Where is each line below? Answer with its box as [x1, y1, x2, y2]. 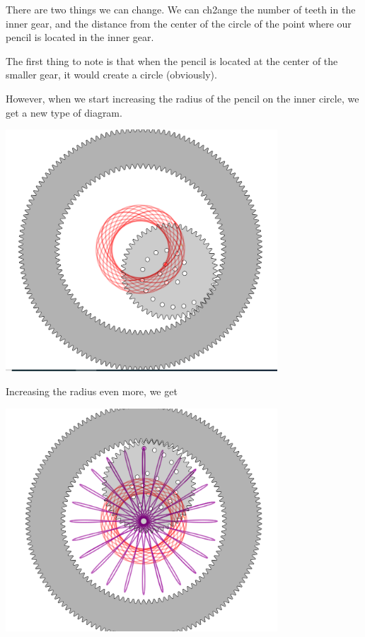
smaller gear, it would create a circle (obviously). [6, 67, 217, 82]
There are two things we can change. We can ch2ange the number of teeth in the [6, 2, 356, 16]
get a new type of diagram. [6, 105, 122, 119]
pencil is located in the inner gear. [6, 30, 154, 45]
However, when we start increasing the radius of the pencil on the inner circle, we [6, 90, 359, 105]
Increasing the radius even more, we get [6, 383, 178, 398]
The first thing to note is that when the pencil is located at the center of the [6, 53, 338, 68]
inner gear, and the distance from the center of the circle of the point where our [6, 16, 352, 30]
